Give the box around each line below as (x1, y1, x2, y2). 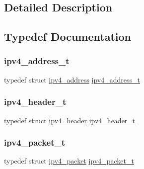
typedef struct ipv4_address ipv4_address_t (4, 74, 140, 84)
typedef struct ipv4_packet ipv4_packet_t (4, 156, 134, 166)
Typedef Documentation (4, 29, 131, 44)
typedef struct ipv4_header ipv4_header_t (4, 115, 136, 125)
